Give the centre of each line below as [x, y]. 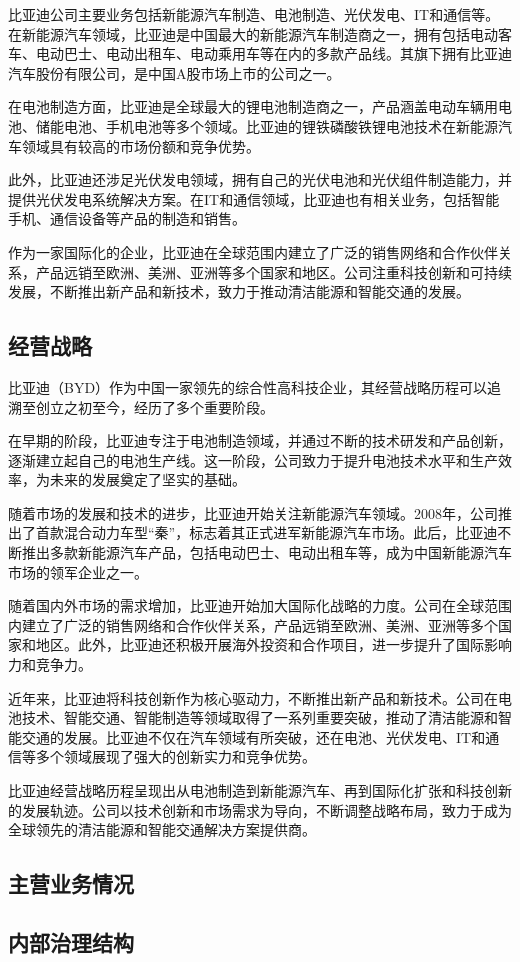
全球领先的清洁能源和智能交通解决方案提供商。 [162, 829]
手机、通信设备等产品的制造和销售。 [127, 218]
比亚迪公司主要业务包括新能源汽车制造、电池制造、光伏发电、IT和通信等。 [254, 14]
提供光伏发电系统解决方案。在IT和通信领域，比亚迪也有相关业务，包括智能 [254, 198]
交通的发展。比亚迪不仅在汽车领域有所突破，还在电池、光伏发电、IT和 [253, 736]
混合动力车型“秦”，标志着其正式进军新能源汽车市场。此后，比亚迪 [280, 532]
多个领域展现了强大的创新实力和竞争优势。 [175, 756]
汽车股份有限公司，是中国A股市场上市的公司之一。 [174, 72]
